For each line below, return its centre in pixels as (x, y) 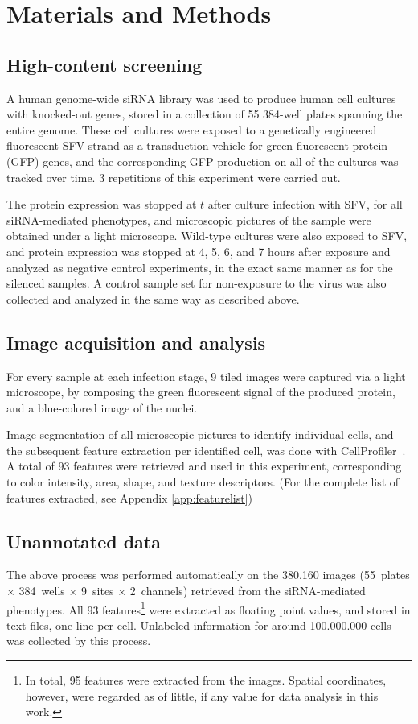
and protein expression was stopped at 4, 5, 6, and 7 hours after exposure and (199, 251)
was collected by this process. (79, 641)
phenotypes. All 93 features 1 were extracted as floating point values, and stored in (209, 608)
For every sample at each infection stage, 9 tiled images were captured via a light (206, 376)
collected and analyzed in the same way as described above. (153, 298)
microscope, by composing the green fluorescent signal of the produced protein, (201, 392)
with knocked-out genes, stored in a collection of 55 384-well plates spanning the (205, 114)
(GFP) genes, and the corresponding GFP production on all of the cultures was (203, 161)
